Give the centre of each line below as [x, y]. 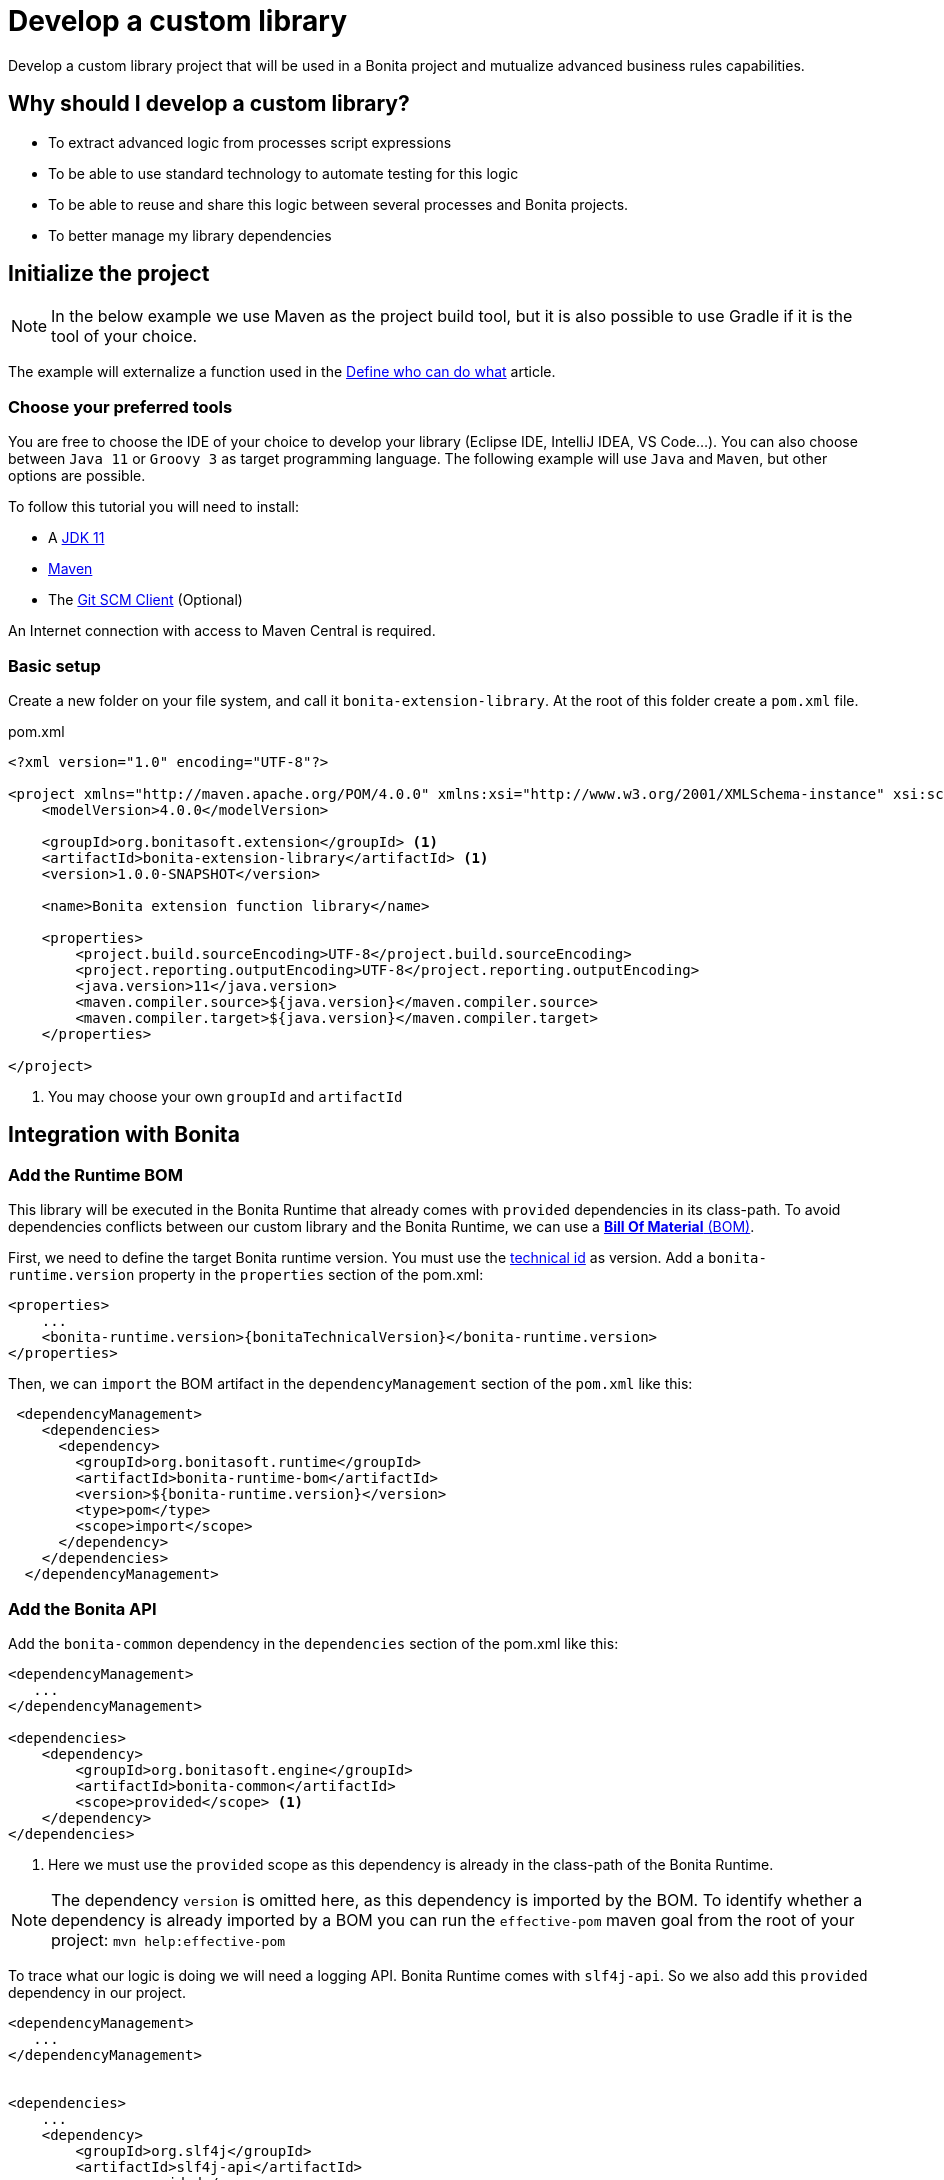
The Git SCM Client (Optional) [145, 600]
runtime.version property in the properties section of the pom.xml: [246, 1275]
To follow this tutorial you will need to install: [154, 507]
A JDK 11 [76, 538]
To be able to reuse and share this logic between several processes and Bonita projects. [338, 204]
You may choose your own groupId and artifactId [225, 1096]
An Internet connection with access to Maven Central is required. [222, 631]
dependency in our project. [97, 1992]
